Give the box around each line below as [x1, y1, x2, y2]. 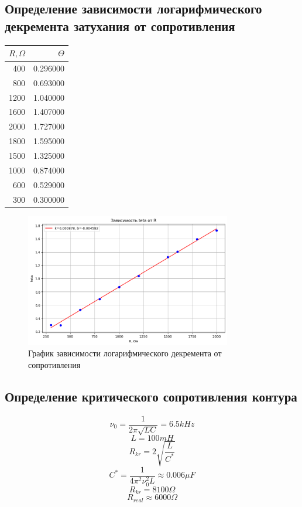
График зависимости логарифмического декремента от [28, 347, 222, 359]
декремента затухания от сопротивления [5, 16, 235, 35]
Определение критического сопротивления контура [5, 387, 297, 405]
